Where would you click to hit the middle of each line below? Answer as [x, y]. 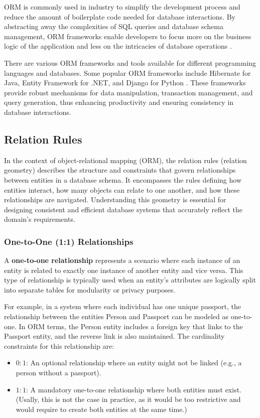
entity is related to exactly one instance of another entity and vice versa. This [124, 270]
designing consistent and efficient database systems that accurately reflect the [123, 209]
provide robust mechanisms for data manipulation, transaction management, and [128, 92]
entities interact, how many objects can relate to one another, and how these [122, 189]
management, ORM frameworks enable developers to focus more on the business [128, 36]
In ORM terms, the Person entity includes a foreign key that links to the [131, 326]
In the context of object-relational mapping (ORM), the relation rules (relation [125, 160]
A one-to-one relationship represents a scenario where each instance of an [122, 260]
